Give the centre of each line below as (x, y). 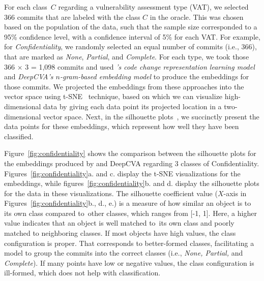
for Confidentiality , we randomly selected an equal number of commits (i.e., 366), (130, 46)
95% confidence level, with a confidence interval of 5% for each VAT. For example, (132, 36)
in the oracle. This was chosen (197, 17)
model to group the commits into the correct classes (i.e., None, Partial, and (124, 253)
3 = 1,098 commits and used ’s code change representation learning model (140, 66)
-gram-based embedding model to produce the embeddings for (154, 76)
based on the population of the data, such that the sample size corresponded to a (131, 27)
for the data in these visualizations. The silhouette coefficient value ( (111, 193)
